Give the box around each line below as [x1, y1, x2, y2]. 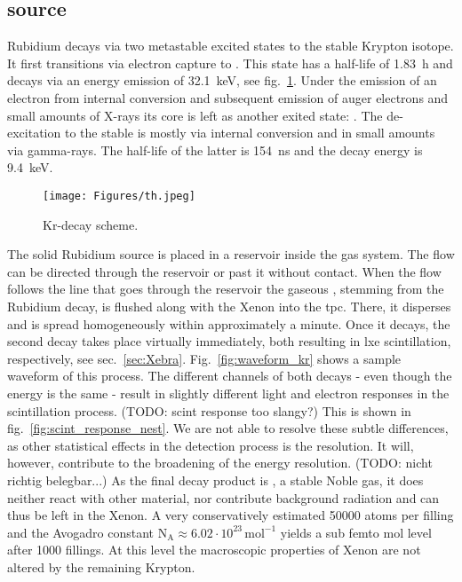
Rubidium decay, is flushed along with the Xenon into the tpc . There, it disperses [7, 296, 451, 315]
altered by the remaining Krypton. [7, 557, 195, 576]
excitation [7, 123, 61, 142]
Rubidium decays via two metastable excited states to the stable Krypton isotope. [7, 36, 454, 55]
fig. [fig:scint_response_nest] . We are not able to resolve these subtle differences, [7, 419, 449, 437]
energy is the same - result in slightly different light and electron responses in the [7, 383, 450, 402]
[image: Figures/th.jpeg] [43, 189, 195, 202]
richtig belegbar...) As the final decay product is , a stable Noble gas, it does [7, 470, 424, 489]
